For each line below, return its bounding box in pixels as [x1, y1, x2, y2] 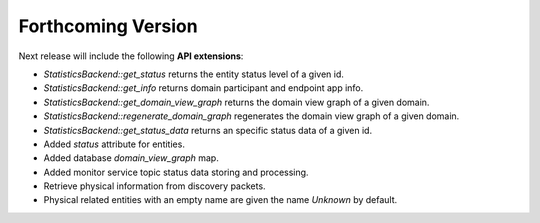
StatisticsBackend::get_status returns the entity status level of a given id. [43, 68, 345, 80]
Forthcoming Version [18, 15, 199, 37]
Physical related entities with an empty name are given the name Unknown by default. [43, 194, 398, 206]
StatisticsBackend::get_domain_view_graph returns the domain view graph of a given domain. [43, 96, 430, 108]
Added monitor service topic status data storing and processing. [43, 166, 309, 178]
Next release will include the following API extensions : [18, 50, 244, 62]
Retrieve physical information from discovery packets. [43, 180, 266, 192]
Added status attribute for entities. [43, 138, 185, 150]
